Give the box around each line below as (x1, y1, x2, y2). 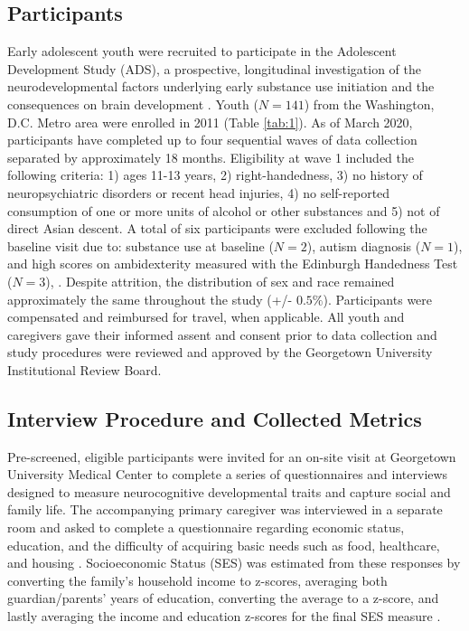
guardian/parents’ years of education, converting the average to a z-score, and (7, 589, 439, 607)
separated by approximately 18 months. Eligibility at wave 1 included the (7, 147, 415, 166)
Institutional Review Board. (7, 360, 162, 379)
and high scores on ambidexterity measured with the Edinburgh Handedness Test (7, 254, 458, 273)
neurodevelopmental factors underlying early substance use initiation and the (7, 77, 435, 96)
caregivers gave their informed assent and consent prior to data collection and (7, 325, 437, 344)
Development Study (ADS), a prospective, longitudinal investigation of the (7, 59, 421, 78)
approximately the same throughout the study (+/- (7, 289, 293, 308)
